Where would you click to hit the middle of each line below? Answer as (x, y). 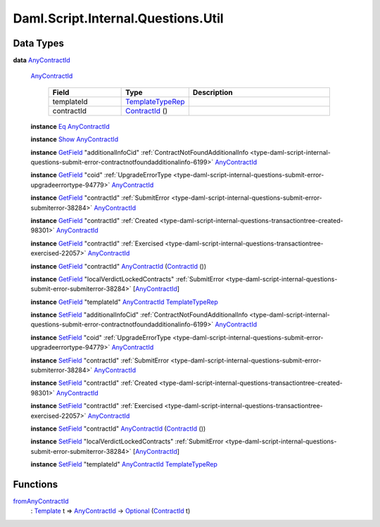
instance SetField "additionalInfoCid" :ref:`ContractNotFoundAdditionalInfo (139, 315)
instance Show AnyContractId (75, 139)
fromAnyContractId (41, 501)
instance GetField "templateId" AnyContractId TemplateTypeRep (124, 302)
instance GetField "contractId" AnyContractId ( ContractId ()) (119, 266)
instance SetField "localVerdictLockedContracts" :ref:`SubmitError (127, 442)
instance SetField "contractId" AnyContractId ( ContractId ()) (118, 428)
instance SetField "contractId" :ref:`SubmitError (100, 360)
